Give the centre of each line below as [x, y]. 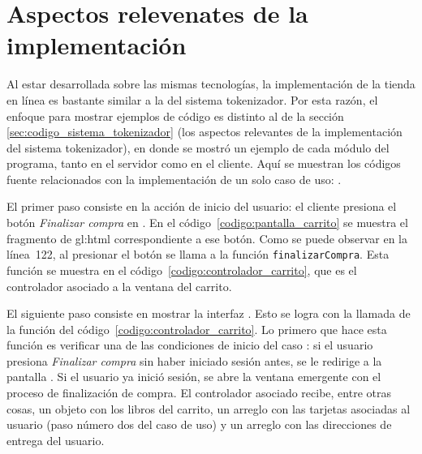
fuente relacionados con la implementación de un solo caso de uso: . [174, 179]
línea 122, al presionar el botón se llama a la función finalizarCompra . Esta [198, 254]
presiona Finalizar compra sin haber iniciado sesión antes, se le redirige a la [194, 360]
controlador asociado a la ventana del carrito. [119, 286]
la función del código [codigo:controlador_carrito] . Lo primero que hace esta [197, 329]
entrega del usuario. [56, 440]
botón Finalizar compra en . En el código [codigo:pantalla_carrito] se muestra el [207, 223]
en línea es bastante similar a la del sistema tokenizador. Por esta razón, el [192, 99]
